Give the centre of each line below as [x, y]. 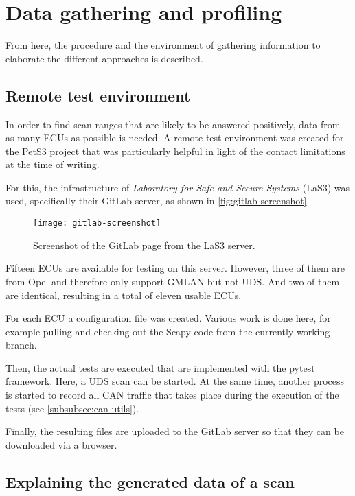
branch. [21, 345]
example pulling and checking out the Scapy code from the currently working [168, 331]
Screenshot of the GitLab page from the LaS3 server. [144, 245]
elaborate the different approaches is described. [104, 58]
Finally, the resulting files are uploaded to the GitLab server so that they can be [175, 431]
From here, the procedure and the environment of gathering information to [163, 45]
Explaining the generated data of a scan [150, 481]
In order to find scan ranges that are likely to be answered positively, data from [173, 124]
